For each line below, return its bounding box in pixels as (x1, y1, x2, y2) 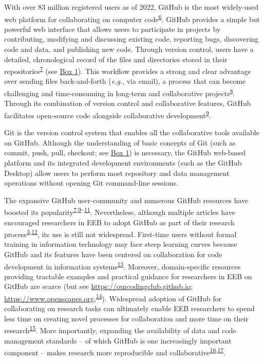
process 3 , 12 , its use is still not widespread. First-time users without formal (4, 227, 237, 239)
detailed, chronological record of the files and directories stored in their (4, 53, 228, 64)
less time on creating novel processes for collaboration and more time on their (4, 313, 249, 323)
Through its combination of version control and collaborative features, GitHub (4, 98, 251, 109)
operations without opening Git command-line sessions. (4, 177, 178, 188)
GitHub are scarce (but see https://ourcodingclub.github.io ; (4, 281, 193, 292)
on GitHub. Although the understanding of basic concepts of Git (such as (4, 137, 236, 148)
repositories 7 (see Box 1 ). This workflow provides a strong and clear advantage (4, 64, 251, 76)
